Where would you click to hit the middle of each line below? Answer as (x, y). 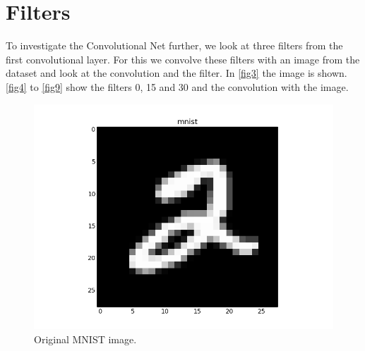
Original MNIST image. (85, 339)
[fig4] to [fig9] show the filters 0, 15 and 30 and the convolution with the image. (177, 86)
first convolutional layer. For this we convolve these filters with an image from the (183, 59)
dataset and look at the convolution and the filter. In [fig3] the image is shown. (176, 73)
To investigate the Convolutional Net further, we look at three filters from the (174, 45)
